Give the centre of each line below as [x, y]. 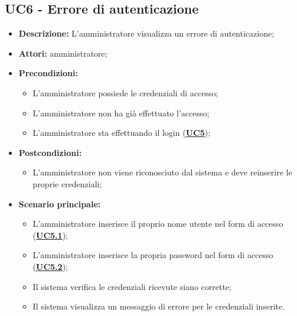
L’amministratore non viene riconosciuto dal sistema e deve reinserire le [162, 172]
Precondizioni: [48, 73]
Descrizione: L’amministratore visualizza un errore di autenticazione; [146, 33]
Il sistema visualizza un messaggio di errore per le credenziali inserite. [159, 306]
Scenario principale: [60, 203]
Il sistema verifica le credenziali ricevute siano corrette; [132, 286]
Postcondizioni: [50, 152]
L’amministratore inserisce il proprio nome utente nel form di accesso [158, 224]
